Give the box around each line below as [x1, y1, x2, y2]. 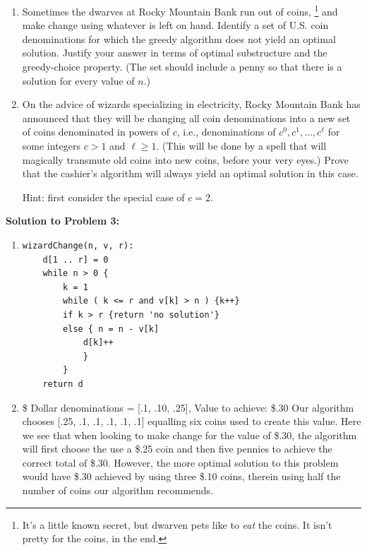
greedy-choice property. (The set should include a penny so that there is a [22, 59, 342, 74]
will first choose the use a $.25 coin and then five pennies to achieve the [22, 441, 332, 456]
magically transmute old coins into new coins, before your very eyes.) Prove [22, 152, 349, 167]
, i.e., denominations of [176, 124, 276, 139]
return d [42, 378, 83, 389]
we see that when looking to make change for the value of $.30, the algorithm [22, 427, 357, 442]
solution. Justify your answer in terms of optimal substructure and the [22, 45, 327, 60]
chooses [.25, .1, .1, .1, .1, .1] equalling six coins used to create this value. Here [22, 414, 361, 429]
